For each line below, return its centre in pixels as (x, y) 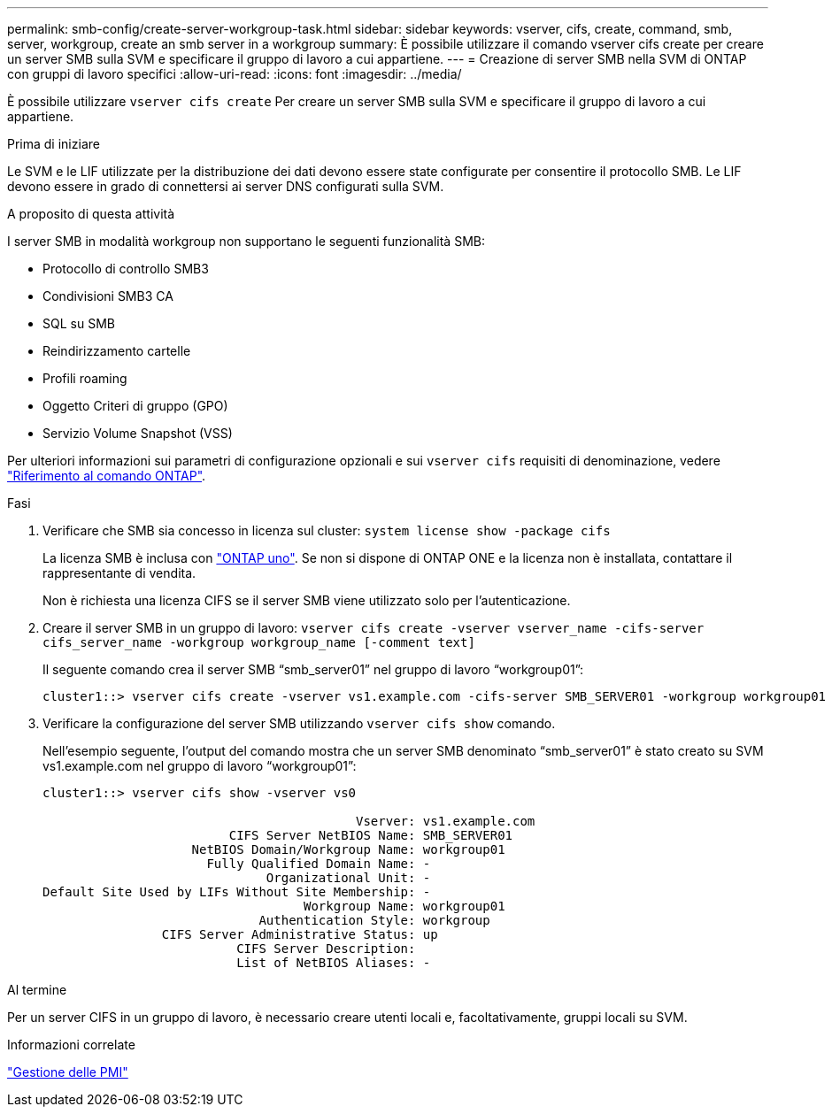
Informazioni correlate (71, 1045)
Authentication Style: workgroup (374, 920)
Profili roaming (85, 378)
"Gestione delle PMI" (68, 1072)
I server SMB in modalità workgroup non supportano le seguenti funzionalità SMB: (246, 241)
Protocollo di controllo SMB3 (126, 269)
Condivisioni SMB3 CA (108, 296)
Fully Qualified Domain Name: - (319, 864)
